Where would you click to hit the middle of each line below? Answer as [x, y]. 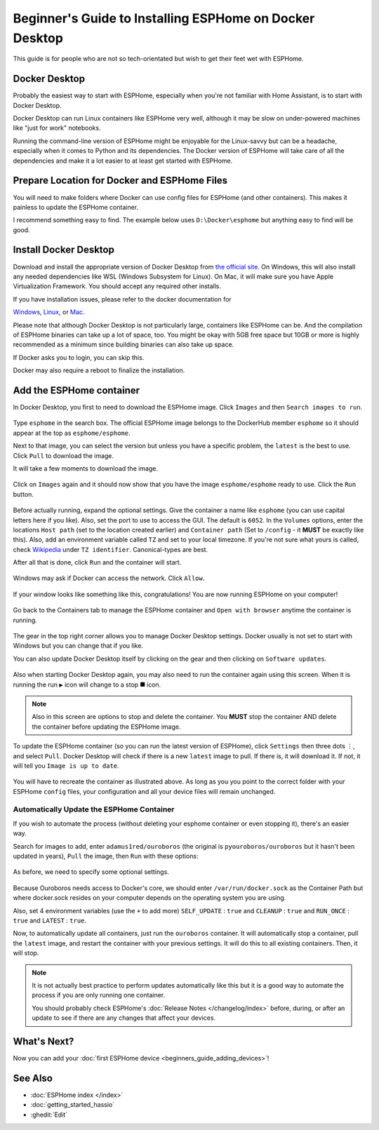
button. [24, 494]
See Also [33, 1078]
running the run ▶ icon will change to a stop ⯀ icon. [87, 685]
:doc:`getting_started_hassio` [73, 1105]
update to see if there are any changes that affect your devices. [124, 1018]
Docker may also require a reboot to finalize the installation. [99, 370]
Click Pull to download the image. [64, 455]
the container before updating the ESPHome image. [107, 727]
